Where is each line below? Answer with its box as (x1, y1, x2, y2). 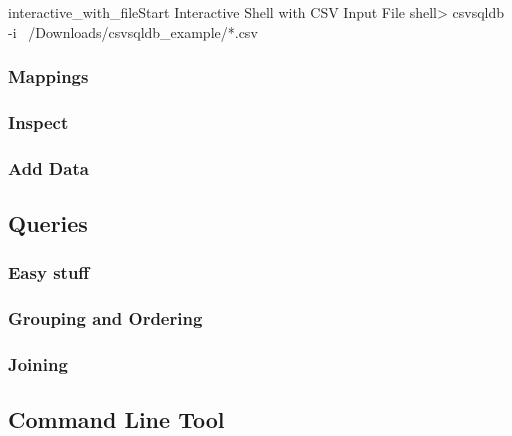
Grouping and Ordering (8, 306, 203, 331)
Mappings (8, 64, 89, 89)
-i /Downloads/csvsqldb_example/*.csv (8, 21, 258, 42)
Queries (8, 208, 88, 239)
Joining (8, 352, 68, 377)
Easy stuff (8, 260, 90, 285)
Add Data (8, 155, 89, 180)
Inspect (8, 109, 69, 134)
